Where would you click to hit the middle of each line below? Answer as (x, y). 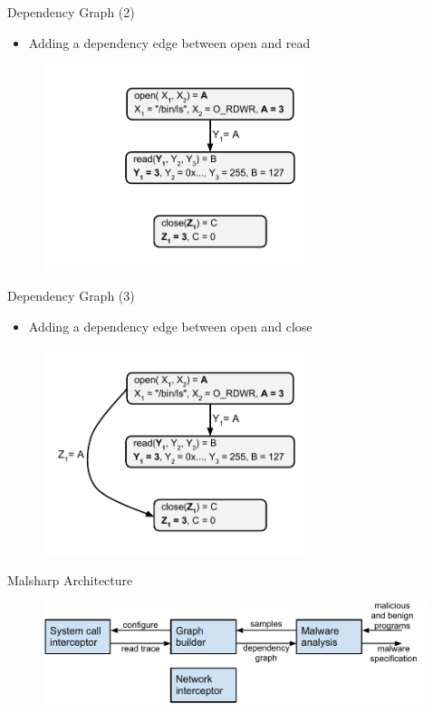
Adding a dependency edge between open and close (170, 326)
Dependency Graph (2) (71, 12)
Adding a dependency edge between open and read (169, 42)
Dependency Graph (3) (71, 296)
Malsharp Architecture (70, 579)
